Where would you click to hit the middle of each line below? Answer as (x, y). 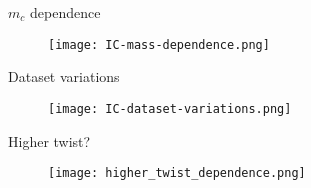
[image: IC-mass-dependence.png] (159, 44)
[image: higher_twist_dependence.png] (177, 173)
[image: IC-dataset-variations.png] (170, 108)
